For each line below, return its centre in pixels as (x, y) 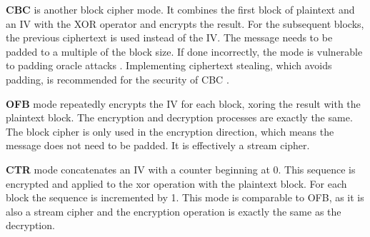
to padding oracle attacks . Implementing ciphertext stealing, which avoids (169, 65)
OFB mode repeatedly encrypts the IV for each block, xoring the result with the (183, 103)
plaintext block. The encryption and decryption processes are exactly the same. (179, 117)
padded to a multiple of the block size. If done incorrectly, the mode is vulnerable (184, 51)
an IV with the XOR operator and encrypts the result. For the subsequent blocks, (185, 23)
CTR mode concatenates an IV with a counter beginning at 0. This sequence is (181, 169)
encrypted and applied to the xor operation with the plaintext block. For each (176, 183)
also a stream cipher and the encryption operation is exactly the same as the (174, 211)
